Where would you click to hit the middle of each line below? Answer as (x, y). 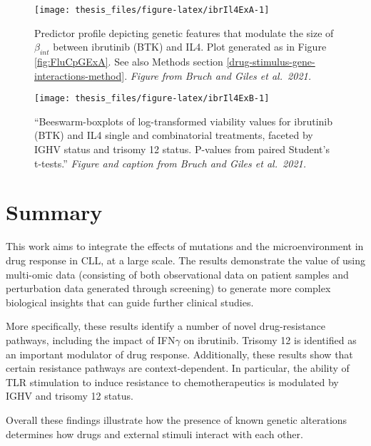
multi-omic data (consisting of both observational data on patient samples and (177, 274)
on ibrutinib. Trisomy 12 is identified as (270, 339)
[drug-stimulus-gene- (271, 62)
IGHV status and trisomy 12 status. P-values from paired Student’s (182, 149)
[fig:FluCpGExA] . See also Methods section (129, 62)
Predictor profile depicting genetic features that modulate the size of (184, 32)
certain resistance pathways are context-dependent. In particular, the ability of (178, 368)
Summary (54, 212)
